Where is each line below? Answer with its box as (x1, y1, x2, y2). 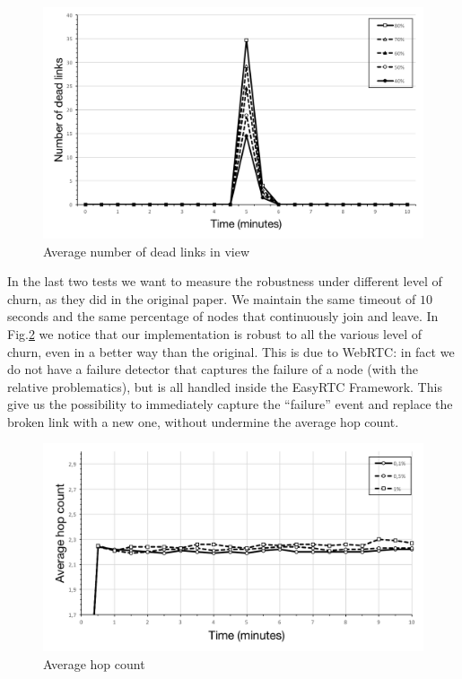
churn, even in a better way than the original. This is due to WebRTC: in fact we (7, 342, 455, 361)
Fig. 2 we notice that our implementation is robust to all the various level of (7, 324, 423, 343)
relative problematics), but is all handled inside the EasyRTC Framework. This (7, 377, 442, 396)
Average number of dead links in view (43, 241, 249, 260)
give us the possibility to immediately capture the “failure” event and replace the (7, 395, 453, 413)
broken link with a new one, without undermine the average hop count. (7, 412, 399, 431)
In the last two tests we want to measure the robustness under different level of (7, 272, 442, 291)
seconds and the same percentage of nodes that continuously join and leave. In (7, 307, 439, 326)
